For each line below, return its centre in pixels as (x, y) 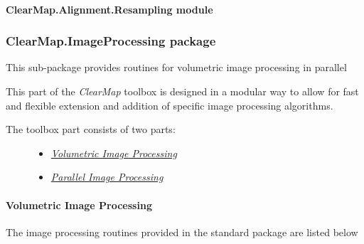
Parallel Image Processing (107, 177)
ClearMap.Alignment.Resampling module (109, 9)
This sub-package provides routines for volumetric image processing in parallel (176, 67)
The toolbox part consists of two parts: (91, 129)
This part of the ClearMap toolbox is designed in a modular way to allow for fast (182, 91)
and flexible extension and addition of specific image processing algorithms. (170, 105)
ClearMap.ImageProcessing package (111, 41)
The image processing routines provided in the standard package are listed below (182, 232)
